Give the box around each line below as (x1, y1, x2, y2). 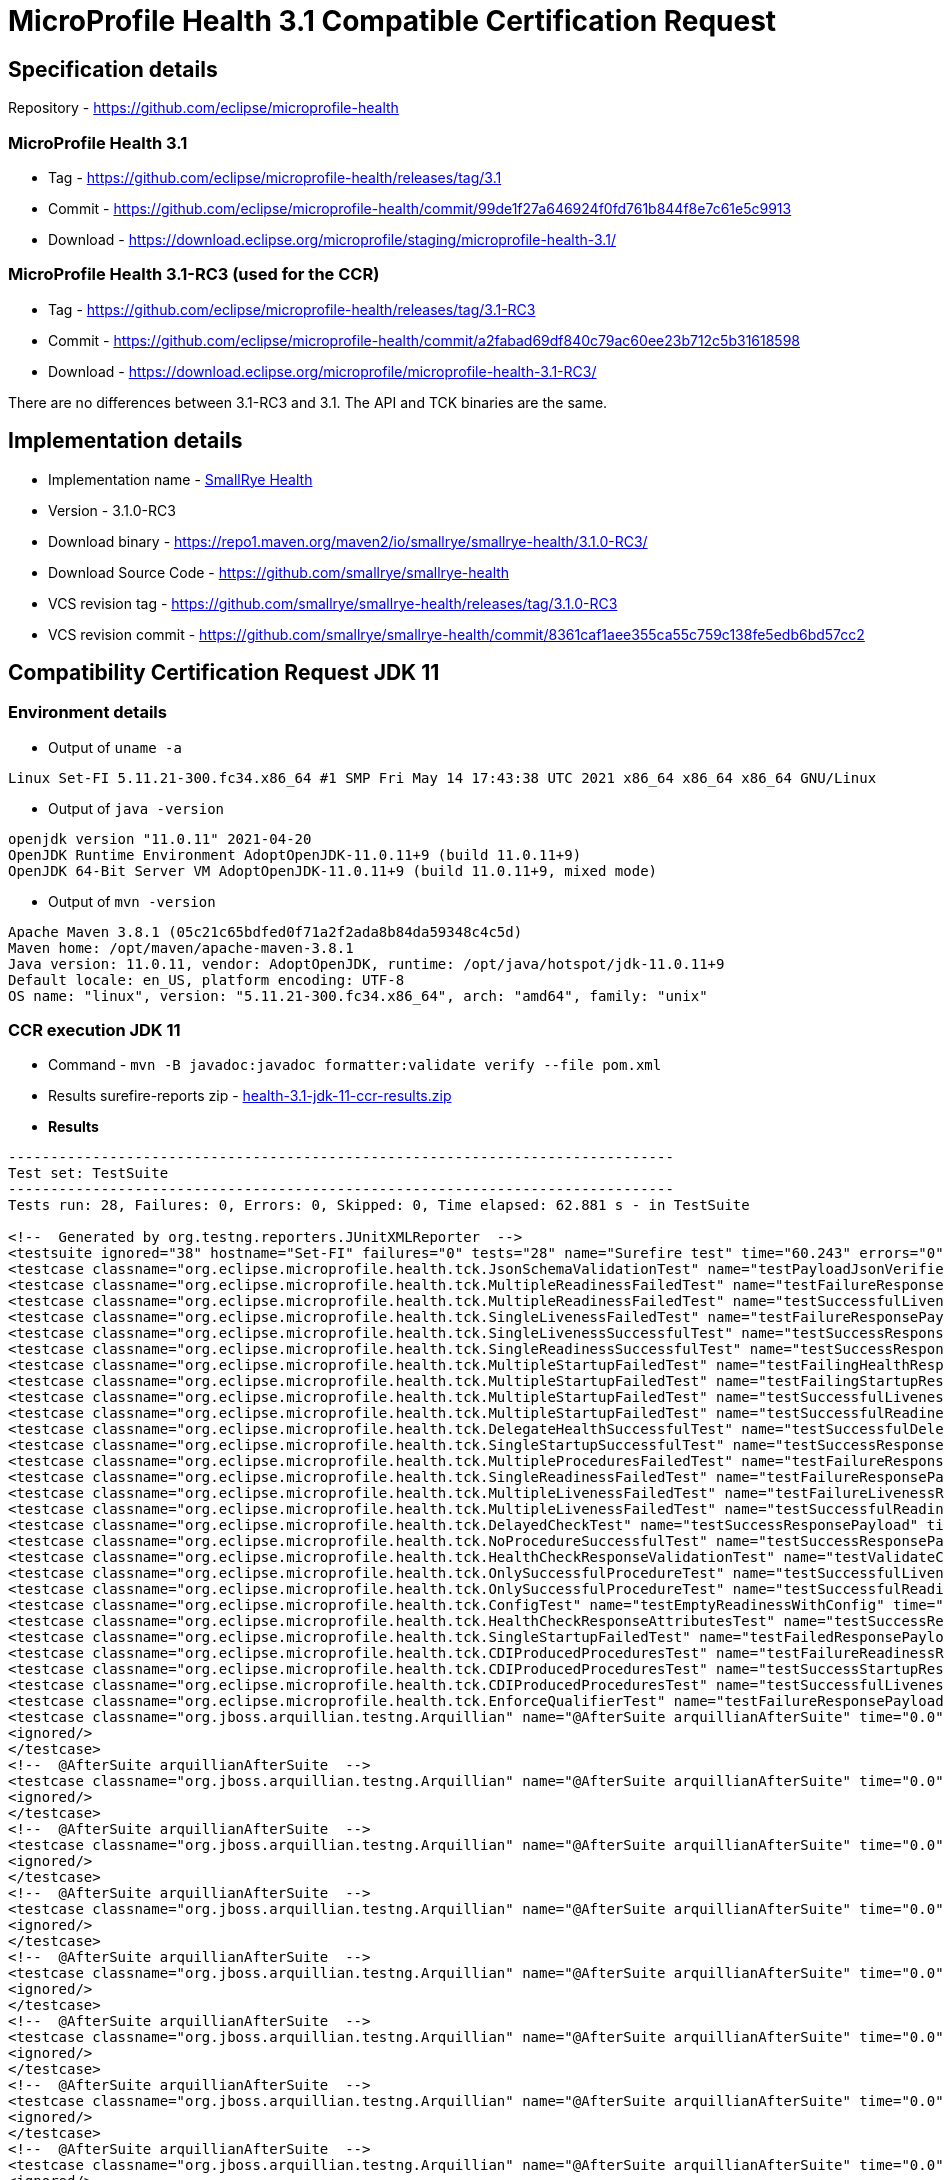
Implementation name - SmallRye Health (48, 470, 313, 488)
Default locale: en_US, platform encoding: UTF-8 (8, 971, 405, 988)
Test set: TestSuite (8, 1165, 169, 1182)
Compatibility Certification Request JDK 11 (8, 659, 440, 685)
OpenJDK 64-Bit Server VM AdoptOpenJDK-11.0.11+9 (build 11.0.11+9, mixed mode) (8, 862, 658, 879)
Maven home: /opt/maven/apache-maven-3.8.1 (8, 939, 354, 956)
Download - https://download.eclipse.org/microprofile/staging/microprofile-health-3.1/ (48, 230, 616, 248)
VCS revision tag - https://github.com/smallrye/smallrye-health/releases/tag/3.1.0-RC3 (48, 594, 618, 612)
